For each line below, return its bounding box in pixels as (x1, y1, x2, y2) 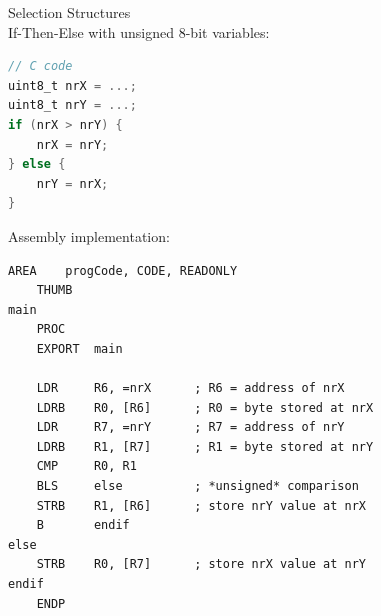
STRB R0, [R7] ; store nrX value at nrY (36, 557, 366, 572)
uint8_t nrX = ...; (8, 78, 137, 93)
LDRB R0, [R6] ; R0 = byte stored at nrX (36, 400, 374, 415)
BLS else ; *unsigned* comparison (36, 479, 359, 494)
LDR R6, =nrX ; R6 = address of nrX (36, 381, 345, 396)
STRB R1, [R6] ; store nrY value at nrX (36, 498, 366, 513)
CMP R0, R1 (36, 459, 137, 474)
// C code (8, 59, 73, 74)
